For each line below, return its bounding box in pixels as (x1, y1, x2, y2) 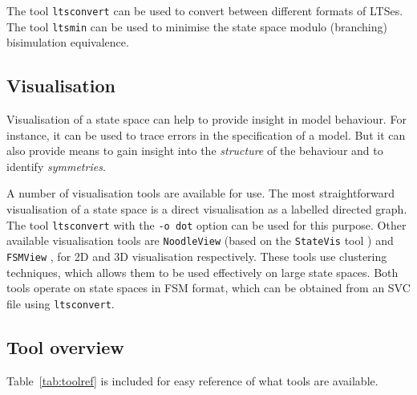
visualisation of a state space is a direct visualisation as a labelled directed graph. (6, 201, 407, 218)
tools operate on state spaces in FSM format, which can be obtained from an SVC (6, 279, 411, 296)
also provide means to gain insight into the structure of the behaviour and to (6, 142, 383, 159)
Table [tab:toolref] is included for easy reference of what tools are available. (6, 372, 379, 389)
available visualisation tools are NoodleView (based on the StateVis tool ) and (6, 232, 394, 249)
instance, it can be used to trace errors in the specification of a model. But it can (6, 126, 406, 143)
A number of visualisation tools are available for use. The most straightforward (6, 185, 395, 202)
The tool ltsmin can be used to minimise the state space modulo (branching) (6, 18, 387, 35)
